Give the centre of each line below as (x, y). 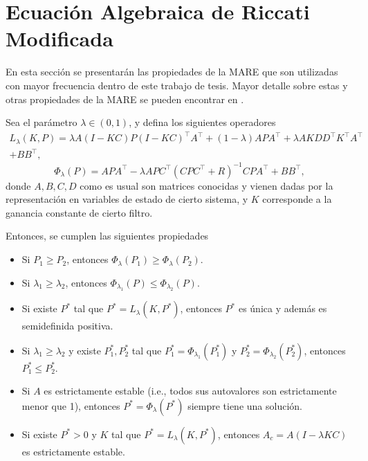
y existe (85, 350)
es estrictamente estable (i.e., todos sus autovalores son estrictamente (190, 391)
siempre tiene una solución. (245, 405)
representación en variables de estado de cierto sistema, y (127, 199)
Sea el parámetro (42, 122)
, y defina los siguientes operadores (202, 122)
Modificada (59, 38)
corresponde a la (297, 199)
